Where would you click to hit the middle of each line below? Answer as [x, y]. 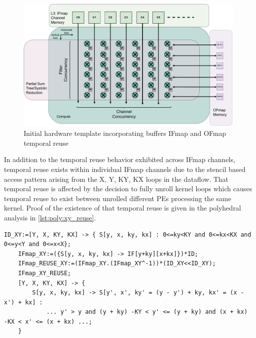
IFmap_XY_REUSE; [45, 273]
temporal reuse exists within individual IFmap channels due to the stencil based [125, 169]
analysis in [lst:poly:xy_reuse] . [50, 217]
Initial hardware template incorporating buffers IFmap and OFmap [125, 133]
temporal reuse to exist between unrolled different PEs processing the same [118, 198]
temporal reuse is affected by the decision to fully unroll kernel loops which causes [128, 189]
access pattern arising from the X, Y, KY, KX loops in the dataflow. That [116, 179]
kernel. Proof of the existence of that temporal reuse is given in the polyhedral [123, 208]
